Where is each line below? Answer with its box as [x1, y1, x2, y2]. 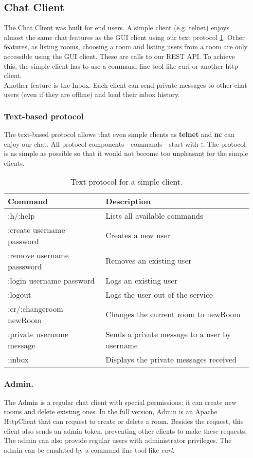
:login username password [8, 274, 95, 286]
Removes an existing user [106, 255, 192, 267]
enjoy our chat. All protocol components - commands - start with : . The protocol [4, 138, 246, 149]
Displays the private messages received [106, 353, 237, 365]
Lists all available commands [106, 210, 203, 221]
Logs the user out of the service [106, 288, 213, 300]
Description [106, 195, 151, 207]
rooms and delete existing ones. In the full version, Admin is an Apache [4, 406, 217, 417]
